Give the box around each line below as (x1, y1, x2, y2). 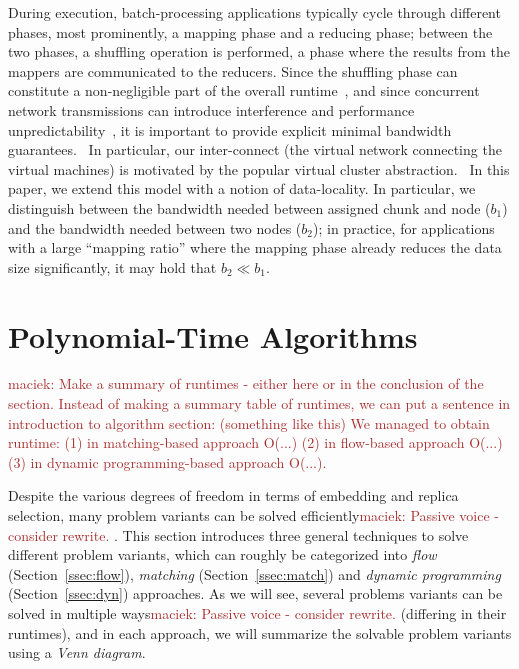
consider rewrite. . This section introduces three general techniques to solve (8, 524, 469, 545)
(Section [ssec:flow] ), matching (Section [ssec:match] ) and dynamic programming (8, 563, 501, 584)
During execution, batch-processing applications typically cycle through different (8, 2, 501, 22)
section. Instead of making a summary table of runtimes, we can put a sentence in (8, 393, 511, 414)
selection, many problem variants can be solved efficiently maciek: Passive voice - (8, 505, 499, 525)
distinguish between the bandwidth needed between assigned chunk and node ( (8, 197, 491, 218)
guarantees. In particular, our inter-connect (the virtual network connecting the (8, 139, 502, 160)
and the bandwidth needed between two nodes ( (8, 217, 302, 238)
